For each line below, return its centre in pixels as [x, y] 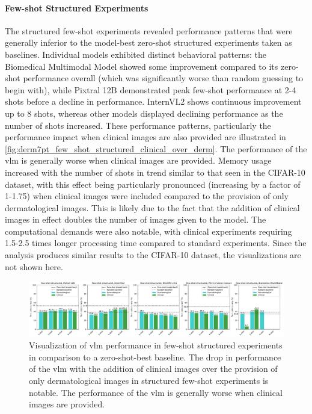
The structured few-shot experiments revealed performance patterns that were [149, 30]
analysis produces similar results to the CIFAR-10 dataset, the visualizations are [153, 255]
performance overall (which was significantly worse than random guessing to [163, 78]
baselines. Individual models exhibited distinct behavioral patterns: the [136, 54]
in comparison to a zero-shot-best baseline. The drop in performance [155, 357]
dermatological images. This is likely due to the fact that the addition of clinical [152, 207]
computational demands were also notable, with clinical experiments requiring [148, 231]
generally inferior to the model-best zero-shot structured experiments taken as [148, 42]
